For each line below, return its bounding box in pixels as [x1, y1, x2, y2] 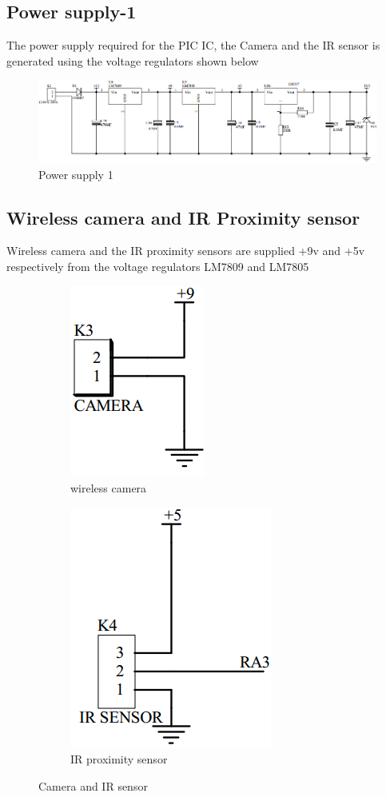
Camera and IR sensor [38, 778, 148, 794]
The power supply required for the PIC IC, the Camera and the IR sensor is [6, 37, 380, 54]
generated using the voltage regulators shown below [6, 52, 259, 69]
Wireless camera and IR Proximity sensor [6, 205, 360, 229]
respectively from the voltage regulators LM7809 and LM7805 [6, 258, 309, 275]
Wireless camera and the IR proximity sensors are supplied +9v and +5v [6, 242, 365, 259]
